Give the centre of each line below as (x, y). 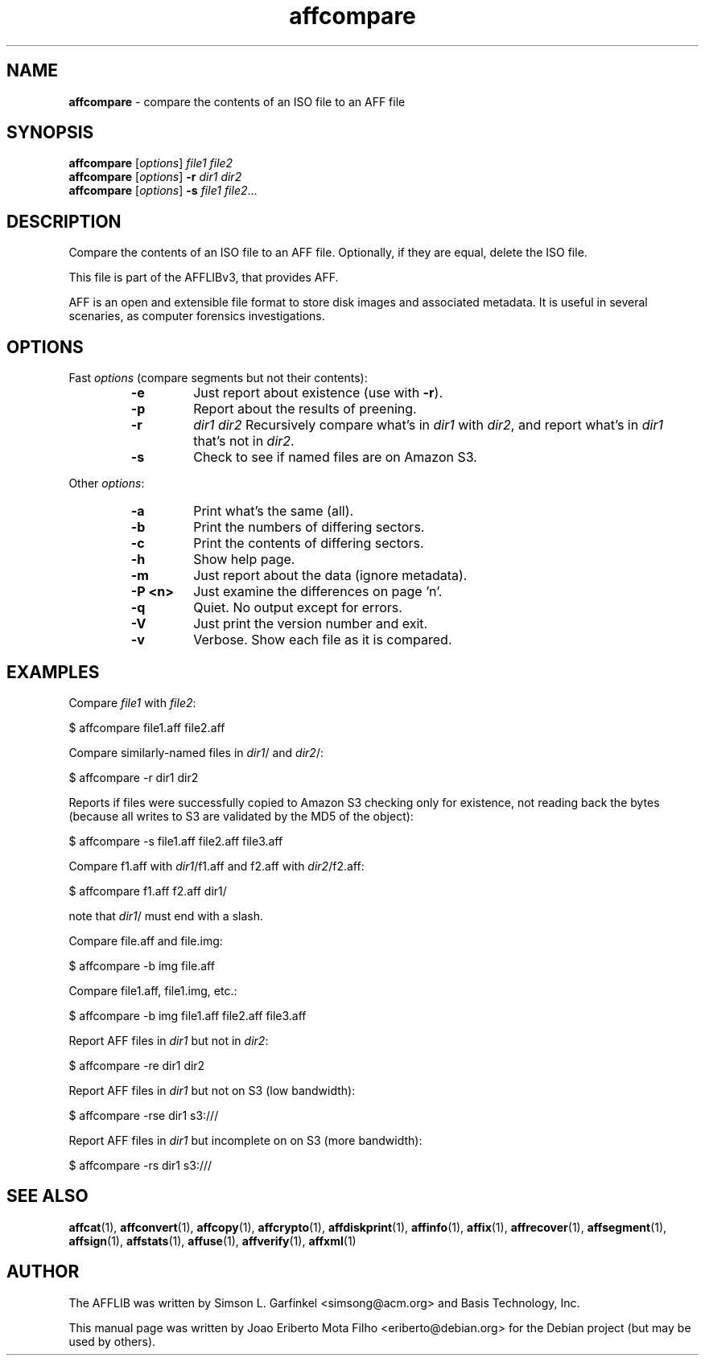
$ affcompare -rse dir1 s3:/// (144, 1115)
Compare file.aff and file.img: (146, 940)
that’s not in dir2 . (244, 441)
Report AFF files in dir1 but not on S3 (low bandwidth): (212, 1090)
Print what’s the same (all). (274, 511)
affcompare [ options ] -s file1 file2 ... (163, 191)
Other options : (107, 483)
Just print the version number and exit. (311, 624)
